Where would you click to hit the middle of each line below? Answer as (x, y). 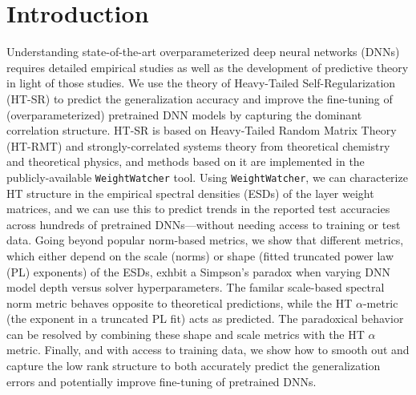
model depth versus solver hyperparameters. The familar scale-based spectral (196, 287)
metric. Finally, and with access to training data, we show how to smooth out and (208, 350)
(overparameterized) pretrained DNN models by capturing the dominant (184, 114)
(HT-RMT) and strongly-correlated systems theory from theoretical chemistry (198, 145)
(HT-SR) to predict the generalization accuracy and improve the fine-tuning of (200, 98)
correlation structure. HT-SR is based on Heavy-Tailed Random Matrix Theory (202, 130)
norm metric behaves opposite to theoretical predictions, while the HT (180, 302)
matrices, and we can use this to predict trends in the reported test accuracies (198, 209)
